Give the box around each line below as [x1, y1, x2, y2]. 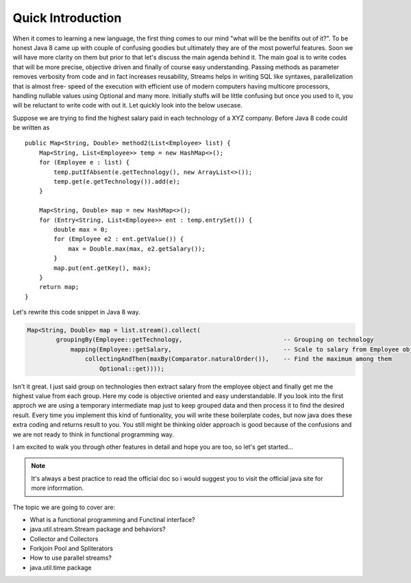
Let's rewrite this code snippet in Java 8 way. [12, 308, 140, 317]
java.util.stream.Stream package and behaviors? [29, 525, 166, 534]
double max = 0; [53, 225, 108, 233]
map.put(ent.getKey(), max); [53, 264, 152, 272]
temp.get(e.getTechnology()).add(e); [53, 178, 181, 186]
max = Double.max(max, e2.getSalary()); [68, 245, 206, 253]
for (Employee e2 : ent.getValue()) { [53, 235, 184, 243]
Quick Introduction [12, 10, 122, 25]
